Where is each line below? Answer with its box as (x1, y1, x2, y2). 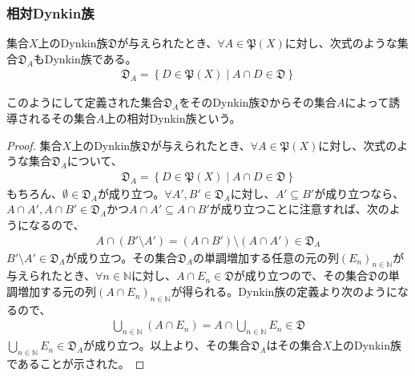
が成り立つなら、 (314, 184, 405, 201)
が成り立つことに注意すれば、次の (209, 200, 389, 217)
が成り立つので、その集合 (233, 267, 369, 284)
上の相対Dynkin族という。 (104, 110, 241, 127)
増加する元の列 (17, 283, 96, 300)
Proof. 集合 (6, 136, 62, 153)
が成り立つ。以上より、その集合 (83, 337, 251, 354)
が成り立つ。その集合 (65, 249, 178, 265)
